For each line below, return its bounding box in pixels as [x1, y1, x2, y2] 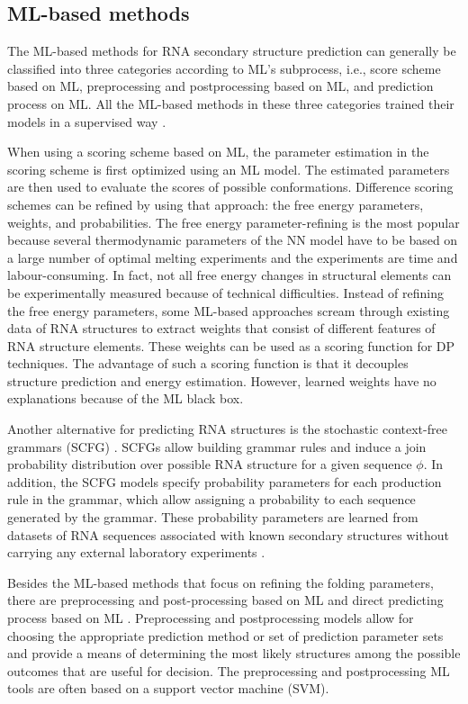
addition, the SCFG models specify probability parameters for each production [7, 472, 442, 491]
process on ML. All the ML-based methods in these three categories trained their [7, 94, 454, 113]
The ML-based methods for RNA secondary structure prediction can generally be [7, 41, 456, 60]
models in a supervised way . [7, 112, 166, 131]
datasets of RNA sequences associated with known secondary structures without [7, 525, 449, 544]
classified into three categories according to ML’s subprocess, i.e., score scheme [7, 59, 441, 77]
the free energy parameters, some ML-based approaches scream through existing [7, 301, 450, 320]
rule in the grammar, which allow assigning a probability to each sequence [7, 490, 416, 509]
